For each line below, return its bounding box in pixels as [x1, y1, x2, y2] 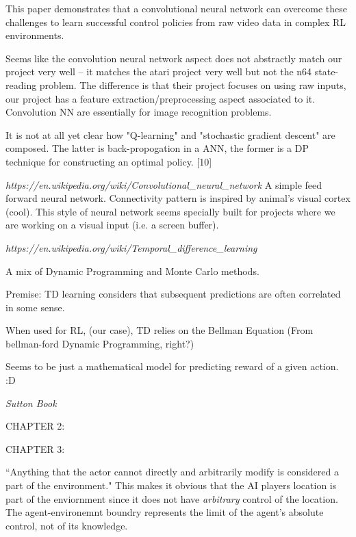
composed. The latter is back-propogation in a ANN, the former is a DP [5, 141, 309, 155]
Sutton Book [5, 395, 57, 410]
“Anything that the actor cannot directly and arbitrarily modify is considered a [5, 464, 339, 479]
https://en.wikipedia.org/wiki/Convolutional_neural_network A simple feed [5, 177, 322, 192]
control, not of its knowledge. [5, 518, 128, 532]
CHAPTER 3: [5, 441, 65, 456]
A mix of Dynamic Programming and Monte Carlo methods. [5, 263, 259, 278]
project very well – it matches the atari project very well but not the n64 [5, 64, 312, 79]
